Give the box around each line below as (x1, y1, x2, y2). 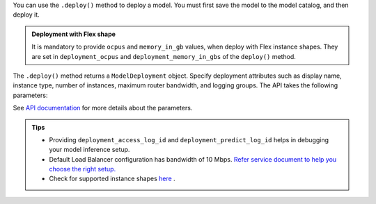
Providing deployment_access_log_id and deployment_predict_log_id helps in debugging (49, 135, 329, 144)
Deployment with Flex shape (31, 30, 116, 38)
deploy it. (13, 10, 40, 19)
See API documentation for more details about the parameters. (13, 104, 193, 112)
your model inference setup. (49, 146, 130, 154)
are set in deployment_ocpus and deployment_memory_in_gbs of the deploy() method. (31, 52, 296, 60)
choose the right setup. (49, 165, 116, 173)
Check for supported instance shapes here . (49, 174, 175, 183)
